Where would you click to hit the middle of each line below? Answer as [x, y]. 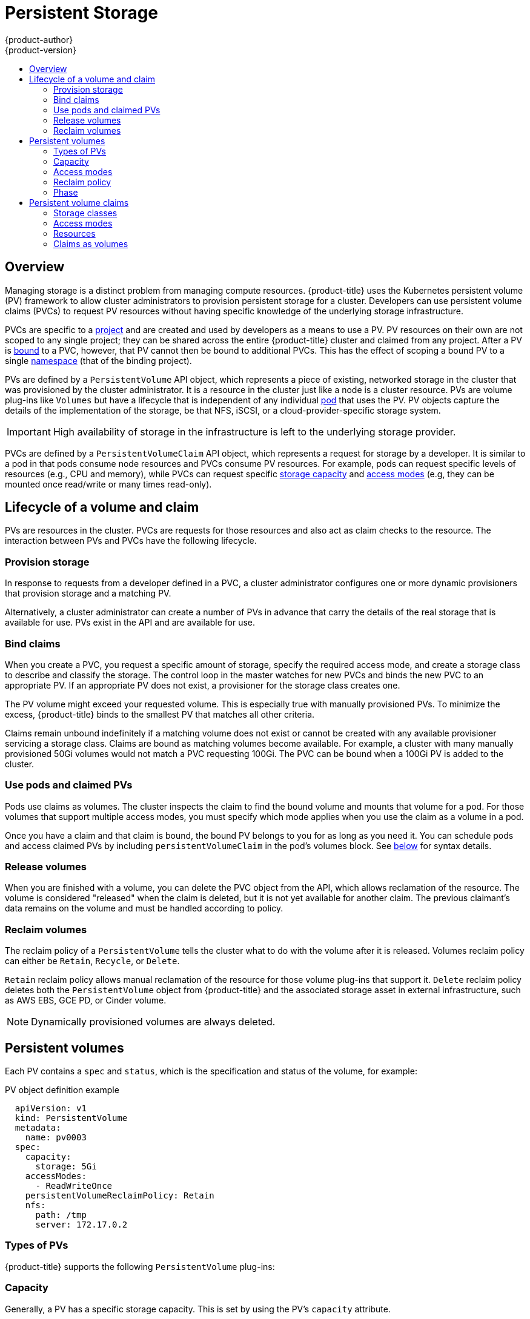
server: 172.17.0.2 [81, 1225]
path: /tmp [61, 1215]
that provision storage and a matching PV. [88, 593]
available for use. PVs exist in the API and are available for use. [130, 623]
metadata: [38, 1128]
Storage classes [85, 213]
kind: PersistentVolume [71, 1118]
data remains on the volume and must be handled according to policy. [144, 908]
